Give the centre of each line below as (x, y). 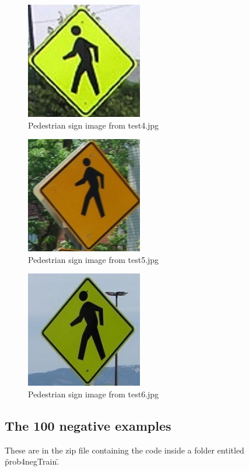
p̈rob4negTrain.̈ (32, 461)
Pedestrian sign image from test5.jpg (94, 259)
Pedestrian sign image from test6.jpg (94, 394)
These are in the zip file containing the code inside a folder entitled (124, 450)
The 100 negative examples (88, 425)
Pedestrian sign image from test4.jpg (94, 125)
